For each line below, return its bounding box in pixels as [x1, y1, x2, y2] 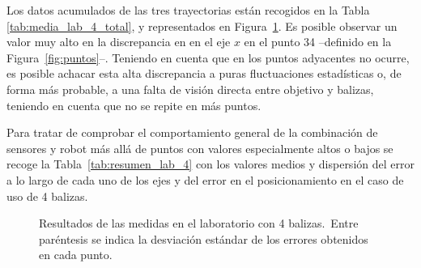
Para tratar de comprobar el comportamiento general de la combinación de [6, 124, 378, 141]
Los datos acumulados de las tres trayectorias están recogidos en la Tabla [6, 2, 370, 18]
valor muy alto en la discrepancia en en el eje [6, 33, 231, 50]
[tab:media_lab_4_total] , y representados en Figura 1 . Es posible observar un [6, 17, 398, 34]
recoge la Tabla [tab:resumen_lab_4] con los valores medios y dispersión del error [6, 155, 415, 172]
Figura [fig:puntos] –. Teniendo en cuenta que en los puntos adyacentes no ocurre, [6, 49, 410, 66]
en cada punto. [39, 246, 113, 263]
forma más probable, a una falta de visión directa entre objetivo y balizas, [6, 80, 374, 97]
